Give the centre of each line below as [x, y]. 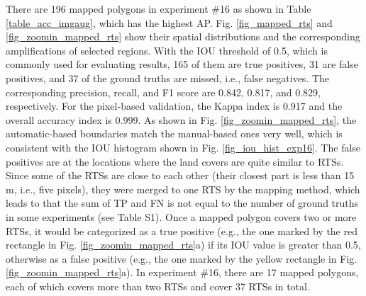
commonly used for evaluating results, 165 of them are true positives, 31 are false [182, 64]
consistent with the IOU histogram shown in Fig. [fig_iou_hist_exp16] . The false [183, 147]
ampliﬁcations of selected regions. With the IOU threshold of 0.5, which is [167, 50]
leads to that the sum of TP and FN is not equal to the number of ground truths [182, 203]
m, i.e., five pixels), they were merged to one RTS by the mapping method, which [183, 189]
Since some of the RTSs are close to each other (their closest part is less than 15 [180, 175]
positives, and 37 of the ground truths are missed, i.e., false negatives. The [168, 78]
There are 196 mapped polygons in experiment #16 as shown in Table [159, 8]
